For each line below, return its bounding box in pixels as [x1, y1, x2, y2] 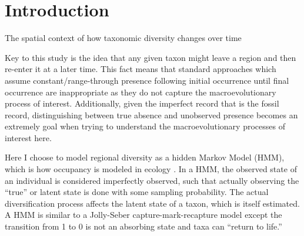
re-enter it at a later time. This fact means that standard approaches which [5, 63, 276, 75]
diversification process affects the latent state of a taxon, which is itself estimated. [5, 197, 300, 209]
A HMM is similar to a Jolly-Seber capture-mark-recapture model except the [5, 208, 282, 221]
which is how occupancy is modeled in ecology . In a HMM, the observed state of [5, 163, 297, 175]
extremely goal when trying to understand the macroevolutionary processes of [5, 120, 285, 132]
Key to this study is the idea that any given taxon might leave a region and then [5, 51, 296, 63]
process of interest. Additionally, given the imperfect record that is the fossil [5, 97, 279, 110]
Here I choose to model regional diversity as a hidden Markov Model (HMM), [5, 151, 285, 163]
